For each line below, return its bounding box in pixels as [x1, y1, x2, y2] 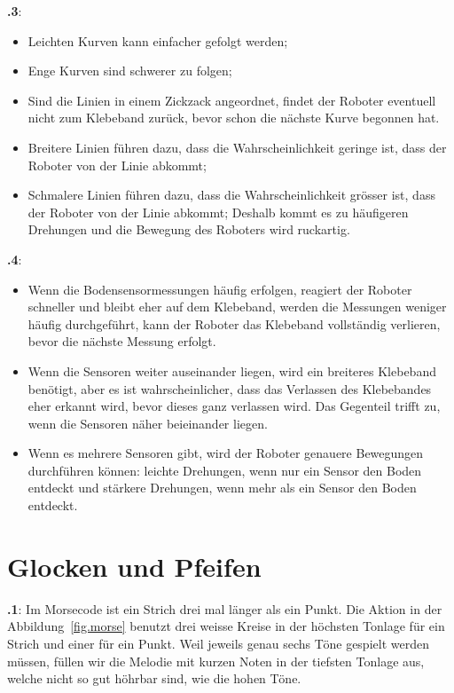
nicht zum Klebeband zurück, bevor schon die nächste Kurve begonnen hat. [27, 108, 440, 127]
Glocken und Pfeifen [7, 547, 262, 584]
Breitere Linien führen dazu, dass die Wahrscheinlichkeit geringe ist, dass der [27, 138, 447, 156]
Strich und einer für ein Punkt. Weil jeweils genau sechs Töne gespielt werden [7, 634, 429, 652]
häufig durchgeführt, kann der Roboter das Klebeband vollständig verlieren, [27, 314, 441, 333]
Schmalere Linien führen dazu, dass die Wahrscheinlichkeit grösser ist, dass [27, 185, 435, 204]
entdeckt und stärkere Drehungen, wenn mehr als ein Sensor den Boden [27, 478, 417, 497]
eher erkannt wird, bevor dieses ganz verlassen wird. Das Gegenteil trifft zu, [27, 397, 441, 415]
